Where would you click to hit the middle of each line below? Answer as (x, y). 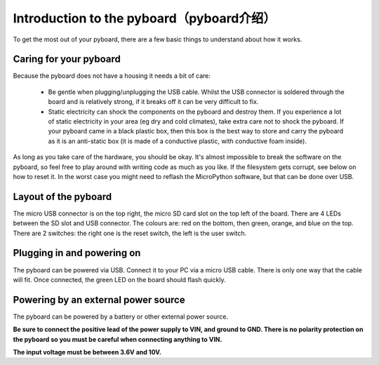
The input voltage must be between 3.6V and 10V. (87, 352)
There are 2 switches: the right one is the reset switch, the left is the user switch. (130, 233)
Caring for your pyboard (67, 59)
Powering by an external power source (99, 299)
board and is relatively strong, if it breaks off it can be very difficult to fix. (153, 102)
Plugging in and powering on (77, 253)
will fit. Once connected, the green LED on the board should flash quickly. (119, 279)
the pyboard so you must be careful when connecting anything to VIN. (118, 339)
